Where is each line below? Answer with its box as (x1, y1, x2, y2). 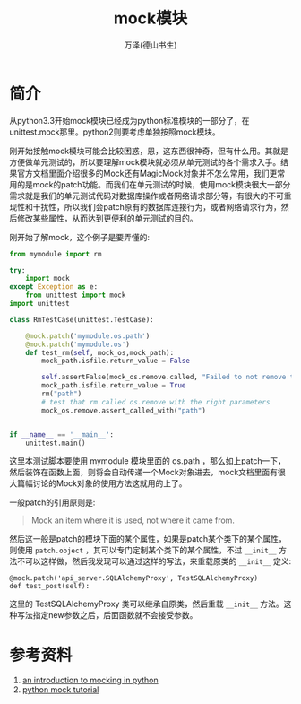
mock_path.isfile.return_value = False (41, 356, 191, 366)
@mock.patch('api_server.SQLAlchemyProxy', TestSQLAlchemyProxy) (9, 574, 258, 583)
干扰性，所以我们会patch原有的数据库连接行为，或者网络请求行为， (32, 201, 282, 212)
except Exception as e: (9, 282, 99, 291)
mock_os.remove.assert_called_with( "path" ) (41, 405, 206, 415)
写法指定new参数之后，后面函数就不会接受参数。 (16, 610, 198, 621)
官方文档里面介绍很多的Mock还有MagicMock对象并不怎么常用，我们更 (16, 168, 278, 178)
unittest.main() (25, 439, 87, 448)
